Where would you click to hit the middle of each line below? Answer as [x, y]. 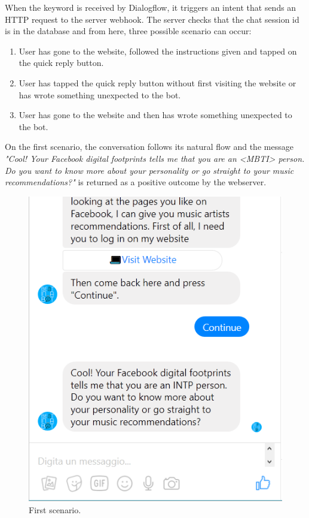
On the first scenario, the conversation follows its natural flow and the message [149, 147]
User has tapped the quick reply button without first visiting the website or [157, 82]
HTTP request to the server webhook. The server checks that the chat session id [152, 19]
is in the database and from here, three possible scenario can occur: [128, 31]
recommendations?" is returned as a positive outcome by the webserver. [136, 182]
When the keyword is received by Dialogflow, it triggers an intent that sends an [151, 7]
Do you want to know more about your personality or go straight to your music [149, 170]
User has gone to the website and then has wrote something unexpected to [155, 115]
